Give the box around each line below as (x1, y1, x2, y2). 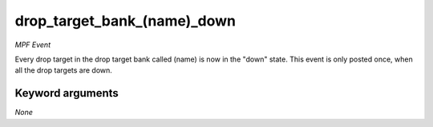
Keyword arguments (14, 86, 119, 100)
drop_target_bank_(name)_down (14, 12, 237, 30)
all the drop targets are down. (14, 65, 112, 75)
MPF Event (14, 40, 51, 50)
